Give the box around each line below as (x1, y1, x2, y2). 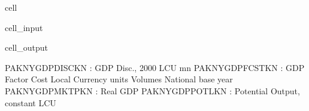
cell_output (5, 41, 48, 54)
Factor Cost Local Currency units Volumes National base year (5, 73, 233, 85)
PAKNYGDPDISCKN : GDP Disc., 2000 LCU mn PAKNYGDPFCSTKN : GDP (5, 61, 305, 73)
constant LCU (5, 96, 56, 109)
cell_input (5, 21, 43, 33)
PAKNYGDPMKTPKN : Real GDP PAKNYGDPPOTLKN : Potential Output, (5, 84, 300, 97)
